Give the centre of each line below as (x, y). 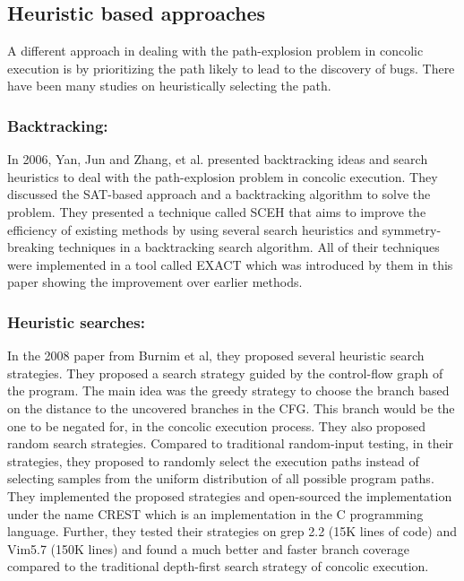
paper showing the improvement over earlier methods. (155, 282)
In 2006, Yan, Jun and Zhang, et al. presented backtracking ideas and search (218, 159)
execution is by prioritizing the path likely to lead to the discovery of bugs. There (231, 68)
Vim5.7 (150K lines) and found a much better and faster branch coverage (209, 548)
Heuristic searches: (76, 321)
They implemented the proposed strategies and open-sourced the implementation (230, 495)
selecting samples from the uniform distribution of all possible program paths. (221, 478)
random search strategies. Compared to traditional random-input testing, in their (231, 443)
